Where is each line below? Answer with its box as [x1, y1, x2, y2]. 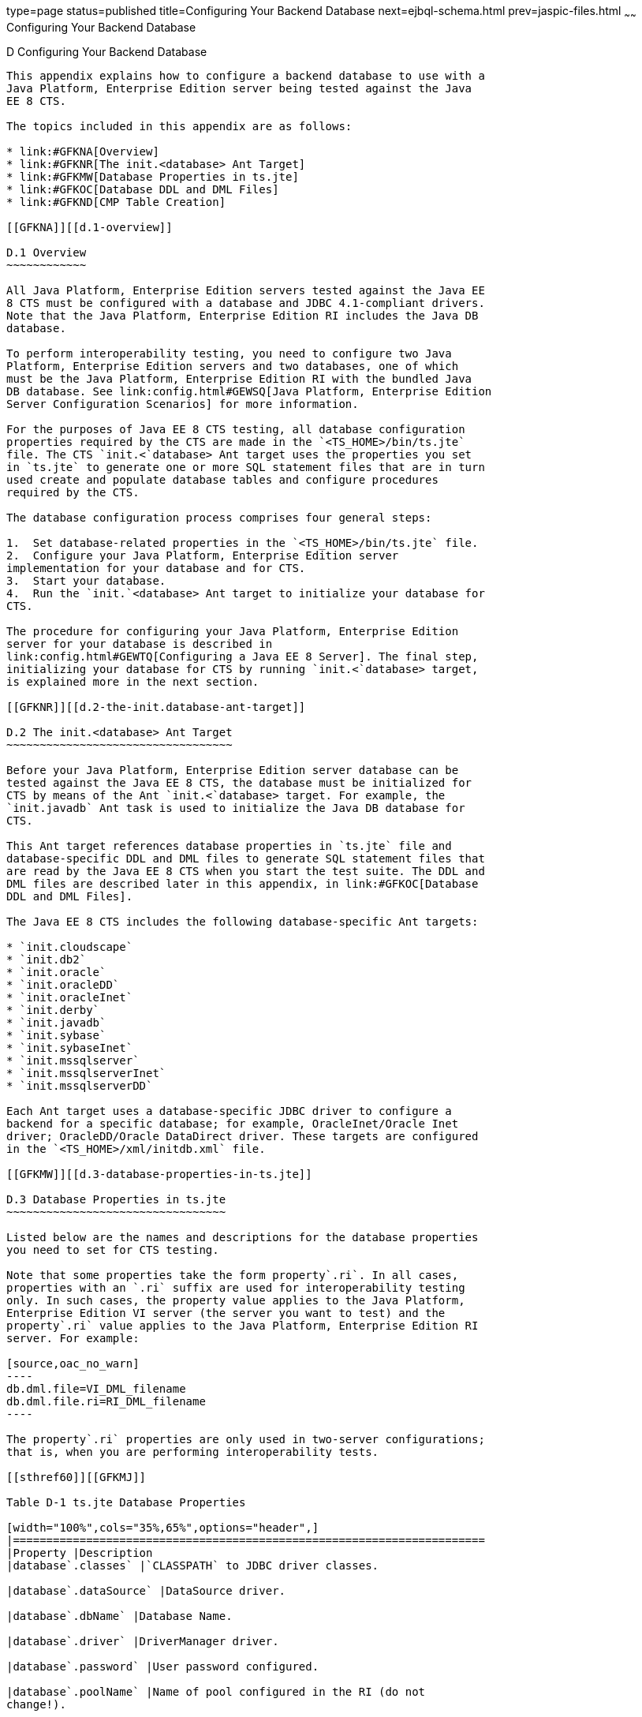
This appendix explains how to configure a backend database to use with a [6, 69, 485, 82]
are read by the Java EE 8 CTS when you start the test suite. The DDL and [6, 864, 485, 877]
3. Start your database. [6, 574, 166, 587]
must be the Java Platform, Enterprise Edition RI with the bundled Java [6, 372, 472, 385]
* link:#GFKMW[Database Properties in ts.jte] [6, 170, 299, 183]
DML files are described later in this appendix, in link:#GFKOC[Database [6, 877, 479, 890]
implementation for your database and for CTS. [6, 561, 306, 574]
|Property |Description [6, 1546, 153, 1559]
